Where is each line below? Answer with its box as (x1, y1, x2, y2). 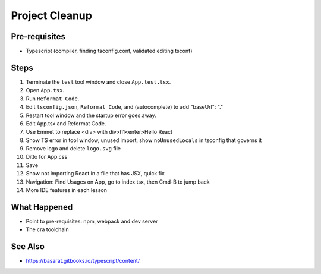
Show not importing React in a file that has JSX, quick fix (26, 170, 165, 177)
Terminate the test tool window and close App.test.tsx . (26, 78, 171, 86)
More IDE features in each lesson (26, 187, 107, 194)
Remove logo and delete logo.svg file (26, 145, 121, 152)
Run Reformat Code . (26, 95, 80, 102)
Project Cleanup (11, 9, 92, 22)
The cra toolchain (26, 226, 69, 233)
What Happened (11, 202, 73, 212)
